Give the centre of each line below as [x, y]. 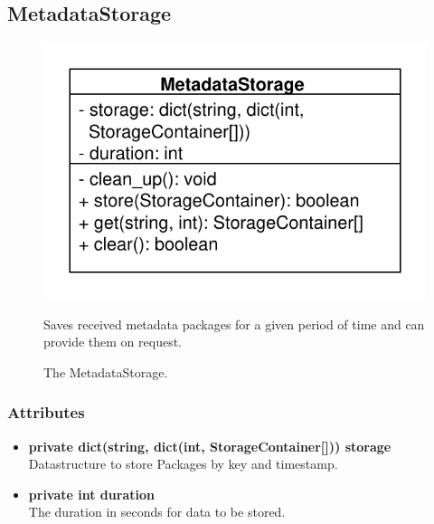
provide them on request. [113, 342]
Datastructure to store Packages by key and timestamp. [183, 464]
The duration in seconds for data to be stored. [157, 512]
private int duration [91, 494]
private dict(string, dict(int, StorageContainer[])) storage [210, 446]
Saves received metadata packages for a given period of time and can [234, 324]
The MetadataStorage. [106, 372]
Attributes [46, 412]
